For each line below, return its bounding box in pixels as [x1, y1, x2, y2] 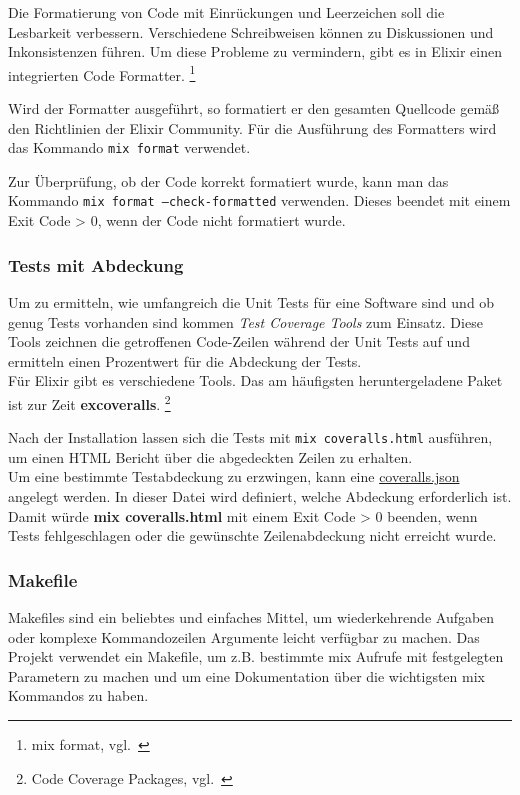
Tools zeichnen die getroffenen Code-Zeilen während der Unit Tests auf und [8, 331, 470, 352]
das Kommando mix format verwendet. [8, 137, 251, 158]
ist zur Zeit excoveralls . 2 [8, 390, 171, 414]
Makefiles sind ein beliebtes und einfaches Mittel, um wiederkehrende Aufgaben [8, 607, 495, 627]
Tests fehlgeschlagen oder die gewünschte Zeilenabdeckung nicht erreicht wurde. [8, 525, 497, 546]
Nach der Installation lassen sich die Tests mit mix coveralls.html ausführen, [8, 427, 493, 448]
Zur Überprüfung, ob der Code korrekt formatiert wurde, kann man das [8, 170, 449, 191]
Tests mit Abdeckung [8, 252, 184, 277]
